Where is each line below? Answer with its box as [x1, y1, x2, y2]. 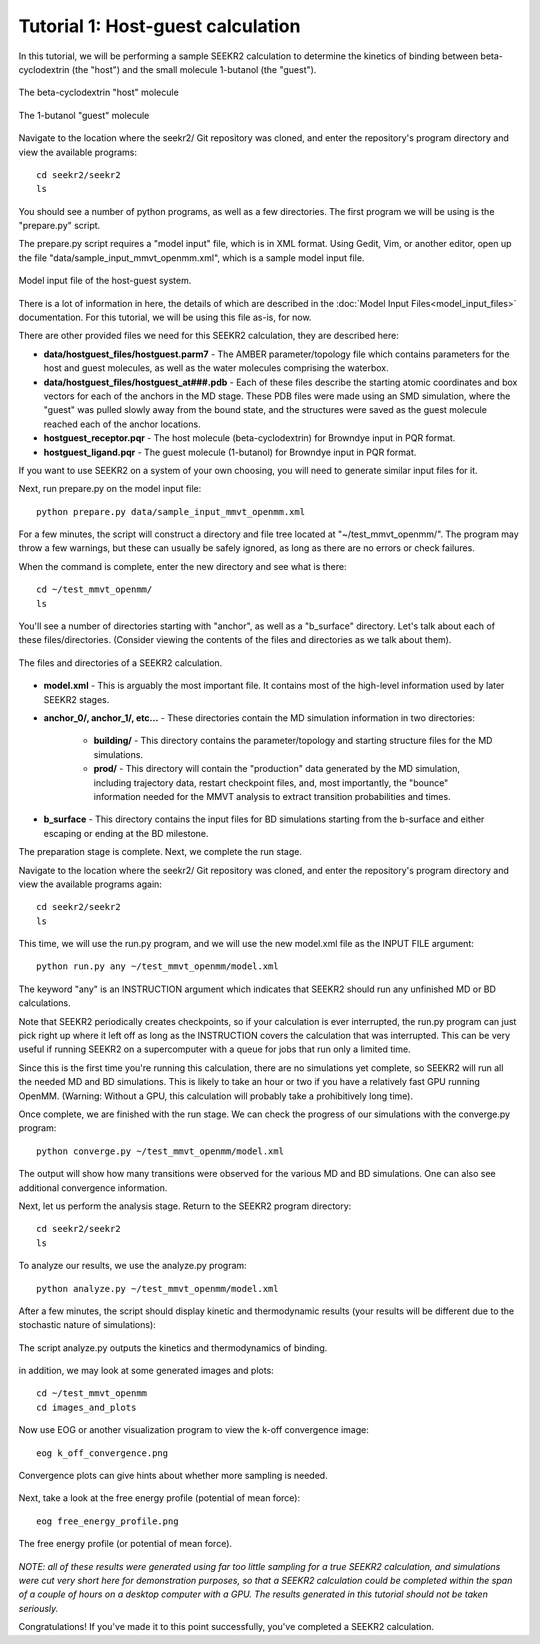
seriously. [18, 1602, 59, 1614]
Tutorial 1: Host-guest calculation [18, 15, 301, 37]
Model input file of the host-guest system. [18, 275, 192, 287]
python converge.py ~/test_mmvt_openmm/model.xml [36, 1145, 285, 1157]
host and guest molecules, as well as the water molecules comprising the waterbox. [43, 362, 389, 374]
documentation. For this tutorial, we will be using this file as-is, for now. [18, 311, 312, 324]
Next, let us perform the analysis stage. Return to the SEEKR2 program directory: [18, 1200, 352, 1212]
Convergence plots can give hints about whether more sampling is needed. [18, 1470, 329, 1482]
